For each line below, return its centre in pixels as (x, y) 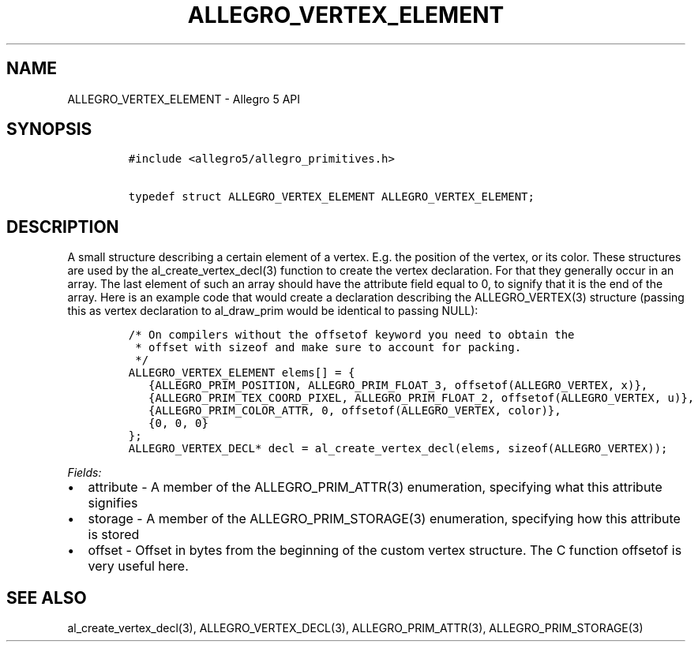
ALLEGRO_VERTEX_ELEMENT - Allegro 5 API (184, 99)
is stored (114, 535)
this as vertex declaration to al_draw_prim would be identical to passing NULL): (273, 311)
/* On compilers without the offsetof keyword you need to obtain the (351, 335)
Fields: (84, 473)
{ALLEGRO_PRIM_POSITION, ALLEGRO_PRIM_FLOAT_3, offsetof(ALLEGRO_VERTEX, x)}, (398, 386)
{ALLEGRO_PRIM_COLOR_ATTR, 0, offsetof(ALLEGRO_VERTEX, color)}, (355, 411)
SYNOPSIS (49, 129)
